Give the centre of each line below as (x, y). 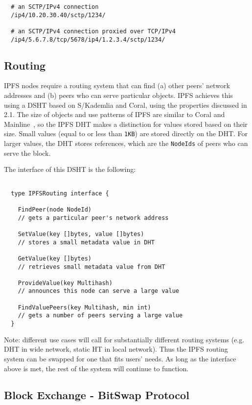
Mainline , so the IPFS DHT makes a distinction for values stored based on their (126, 124)
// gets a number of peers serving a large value (100, 316)
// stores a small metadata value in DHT (86, 242)
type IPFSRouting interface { (60, 193)
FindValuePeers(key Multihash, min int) (84, 307)
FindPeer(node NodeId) (55, 209)
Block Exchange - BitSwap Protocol (97, 394)
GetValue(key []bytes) (55, 258)
